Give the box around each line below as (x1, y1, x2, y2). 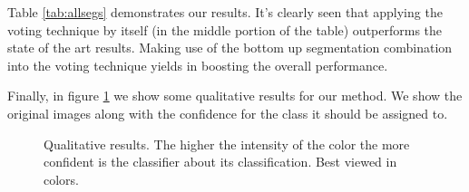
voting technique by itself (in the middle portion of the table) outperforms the (7, 20, 443, 39)
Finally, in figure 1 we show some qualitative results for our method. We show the (7, 86, 463, 105)
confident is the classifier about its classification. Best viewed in (44, 152, 397, 171)
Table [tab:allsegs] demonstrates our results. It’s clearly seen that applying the (7, 3, 443, 21)
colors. (44, 169, 80, 188)
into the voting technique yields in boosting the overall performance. (7, 55, 388, 74)
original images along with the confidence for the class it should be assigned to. (7, 103, 448, 122)
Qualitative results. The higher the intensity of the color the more (44, 134, 410, 153)
